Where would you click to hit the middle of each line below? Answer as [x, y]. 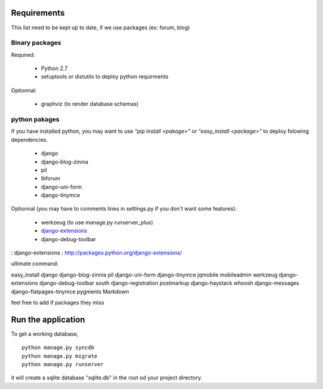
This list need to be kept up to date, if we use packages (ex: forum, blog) [100, 28]
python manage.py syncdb [58, 348]
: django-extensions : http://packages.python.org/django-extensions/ [97, 253]
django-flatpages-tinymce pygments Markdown [70, 291]
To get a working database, [45, 334]
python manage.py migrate [60, 356]
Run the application [48, 319]
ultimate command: [35, 264]
